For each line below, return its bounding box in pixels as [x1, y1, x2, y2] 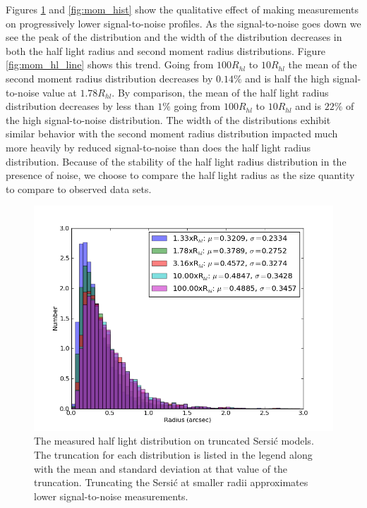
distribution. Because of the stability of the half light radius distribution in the [6, 154, 347, 168]
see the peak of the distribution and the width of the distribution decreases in [6, 30, 342, 44]
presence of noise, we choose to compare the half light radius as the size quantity [6, 168, 355, 182]
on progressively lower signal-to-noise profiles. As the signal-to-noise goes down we [6, 16, 361, 30]
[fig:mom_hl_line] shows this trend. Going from [6, 57, 214, 72]
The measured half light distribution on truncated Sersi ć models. [34, 433, 314, 448]
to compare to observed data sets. [6, 181, 152, 196]
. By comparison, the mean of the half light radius [112, 85, 329, 99]
